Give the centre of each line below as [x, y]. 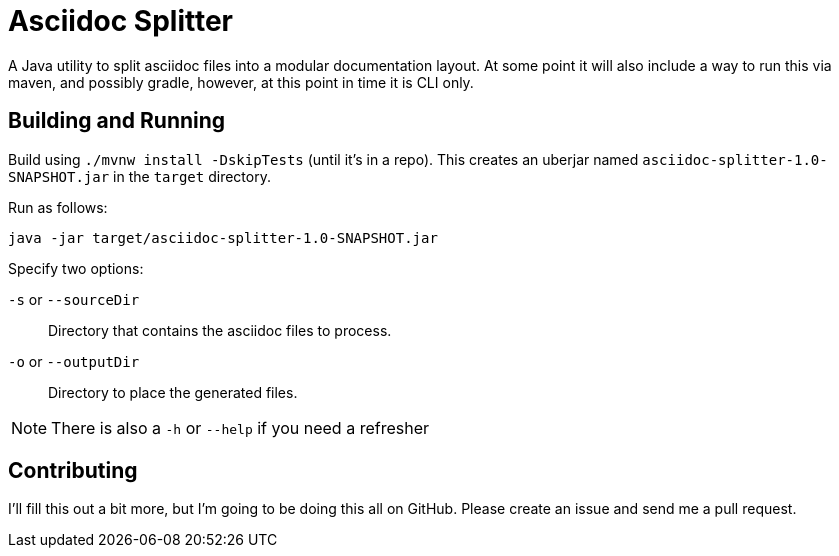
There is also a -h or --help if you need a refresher [240, 427]
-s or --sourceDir [74, 299]
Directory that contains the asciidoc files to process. [220, 330]
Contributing [73, 471]
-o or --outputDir [74, 361]
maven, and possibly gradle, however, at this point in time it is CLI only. [241, 82]
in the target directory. [192, 176]
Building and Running [117, 121]
